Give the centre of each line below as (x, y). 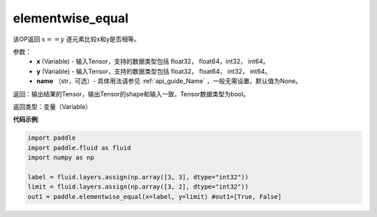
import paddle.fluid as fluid (79, 148)
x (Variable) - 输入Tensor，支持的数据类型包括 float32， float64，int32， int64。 (153, 61)
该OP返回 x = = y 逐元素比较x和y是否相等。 (77, 39)
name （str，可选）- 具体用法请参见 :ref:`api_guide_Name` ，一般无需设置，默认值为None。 (169, 81)
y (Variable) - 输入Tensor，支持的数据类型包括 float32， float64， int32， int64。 (154, 71)
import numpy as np (61, 158)
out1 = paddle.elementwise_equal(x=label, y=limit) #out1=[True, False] (155, 196)
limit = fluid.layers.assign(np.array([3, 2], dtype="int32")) (138, 187)
